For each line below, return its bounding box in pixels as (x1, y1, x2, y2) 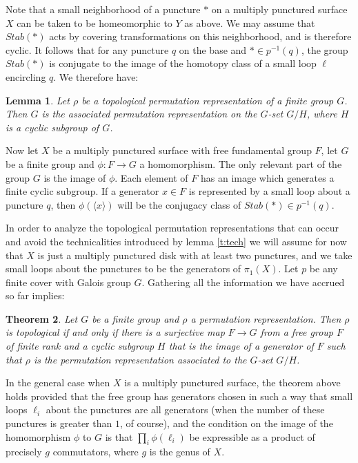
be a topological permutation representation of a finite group (81, 93, 334, 107)
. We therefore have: (53, 69, 139, 84)
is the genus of (149, 444, 210, 459)
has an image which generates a (201, 170, 335, 185)
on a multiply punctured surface (211, 2, 348, 16)
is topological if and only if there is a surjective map (6, 325, 225, 339)
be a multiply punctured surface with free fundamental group (52, 143, 312, 158)
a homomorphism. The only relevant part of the (139, 156, 342, 171)
